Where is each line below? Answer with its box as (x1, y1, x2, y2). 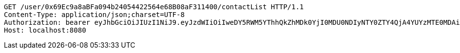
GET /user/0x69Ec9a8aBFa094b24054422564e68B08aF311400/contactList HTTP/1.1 (4, 3, 304, 11)
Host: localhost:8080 (4, 26, 86, 34)
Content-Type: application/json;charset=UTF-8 (4, 11, 185, 18)
